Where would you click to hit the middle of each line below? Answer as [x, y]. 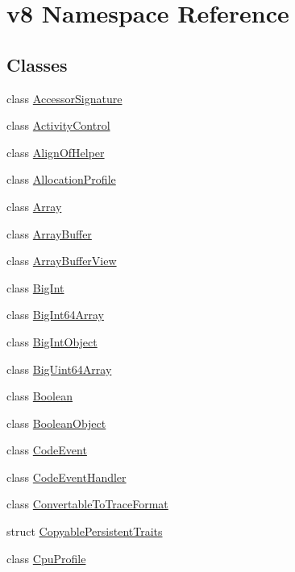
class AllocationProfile [61, 179]
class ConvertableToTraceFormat [87, 504]
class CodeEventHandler [66, 477]
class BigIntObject [52, 341]
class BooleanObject [56, 423]
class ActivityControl [58, 125]
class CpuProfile [46, 558]
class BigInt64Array [55, 315]
